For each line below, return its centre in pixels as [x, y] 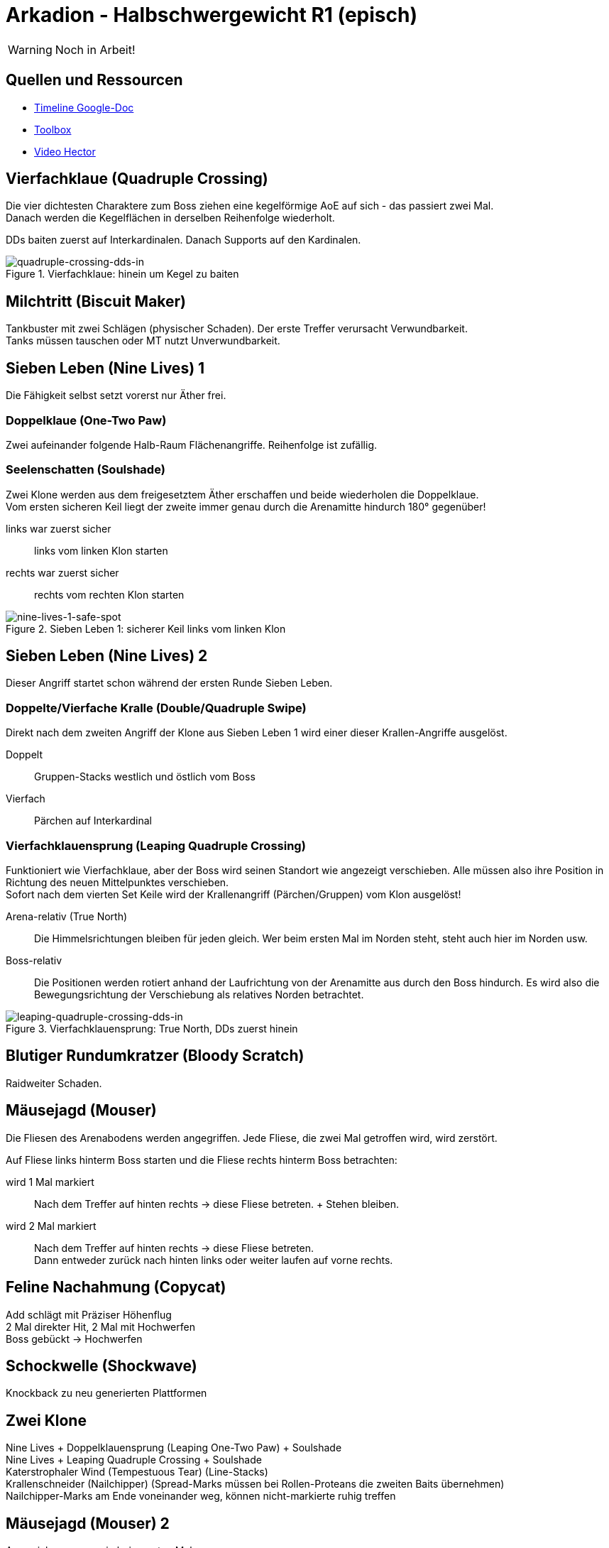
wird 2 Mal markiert [51, 1226]
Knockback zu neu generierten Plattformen [106, 1393]
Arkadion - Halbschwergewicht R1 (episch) [212, 15]
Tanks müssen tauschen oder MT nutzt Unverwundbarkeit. [143, 341]
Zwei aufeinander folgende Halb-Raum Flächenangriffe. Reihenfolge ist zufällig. [192, 445]
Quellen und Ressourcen [94, 80]
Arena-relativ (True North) [67, 916]
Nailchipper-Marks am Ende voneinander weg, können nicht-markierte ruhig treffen [201, 1496]
